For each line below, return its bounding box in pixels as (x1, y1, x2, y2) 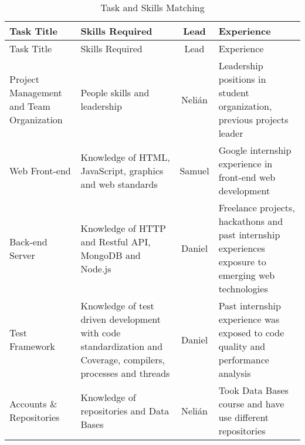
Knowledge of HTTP (80, 221, 166, 235)
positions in (218, 72, 266, 86)
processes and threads (80, 366, 170, 380)
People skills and (80, 86, 150, 99)
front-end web (218, 170, 276, 184)
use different (218, 410, 269, 424)
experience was (218, 312, 280, 326)
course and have (218, 397, 284, 410)
